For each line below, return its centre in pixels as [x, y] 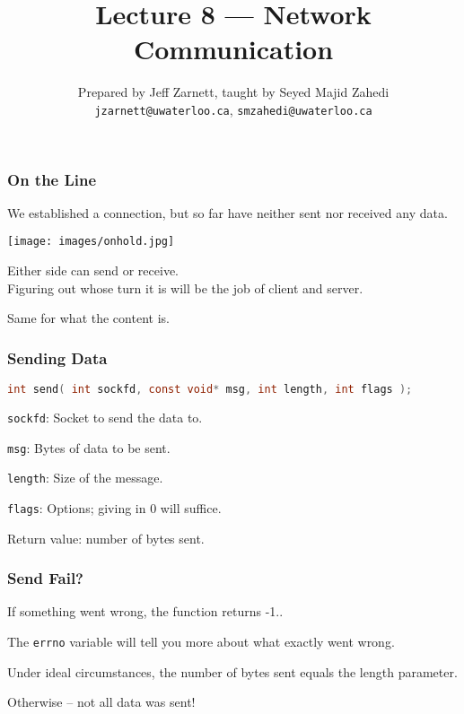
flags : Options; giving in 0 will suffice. [114, 507]
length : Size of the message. [85, 478]
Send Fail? [45, 578]
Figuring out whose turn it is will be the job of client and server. [185, 287]
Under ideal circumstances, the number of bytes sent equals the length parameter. [232, 671]
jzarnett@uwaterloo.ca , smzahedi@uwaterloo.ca [233, 109]
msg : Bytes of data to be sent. [89, 447]
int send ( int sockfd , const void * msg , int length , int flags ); [210, 390]
